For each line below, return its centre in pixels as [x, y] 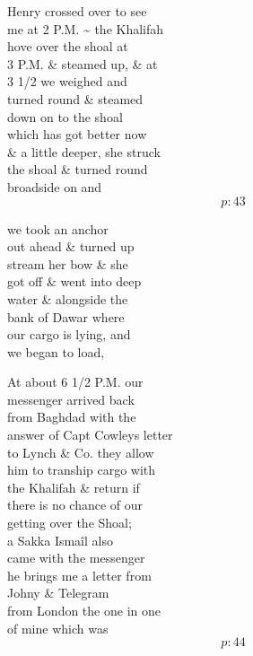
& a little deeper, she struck [84, 151]
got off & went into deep [74, 281]
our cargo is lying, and [69, 334]
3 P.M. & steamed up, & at [83, 63]
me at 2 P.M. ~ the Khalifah [86, 28]
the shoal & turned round [78, 169]
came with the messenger [76, 558]
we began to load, [56, 351]
